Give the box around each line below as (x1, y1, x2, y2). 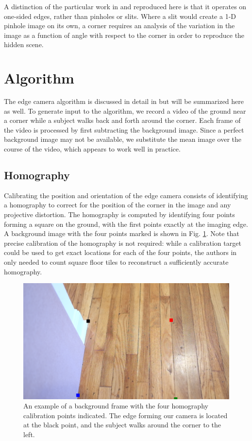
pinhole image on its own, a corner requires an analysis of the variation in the (4, 20, 235, 31)
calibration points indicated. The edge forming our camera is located (23, 410, 228, 420)
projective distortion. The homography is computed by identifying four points (4, 209, 235, 220)
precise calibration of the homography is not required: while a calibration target (4, 237, 241, 248)
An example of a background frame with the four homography (23, 401, 208, 411)
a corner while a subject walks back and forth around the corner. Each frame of (4, 115, 241, 125)
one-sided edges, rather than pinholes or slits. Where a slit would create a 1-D (4, 11, 236, 21)
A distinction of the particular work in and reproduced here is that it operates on (4, 1, 247, 11)
